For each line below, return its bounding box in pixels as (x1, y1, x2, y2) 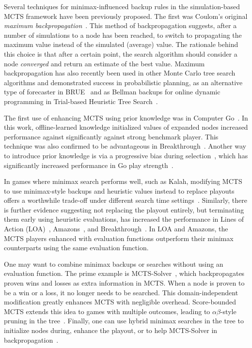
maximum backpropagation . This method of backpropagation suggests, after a (4, 20, 237, 30)
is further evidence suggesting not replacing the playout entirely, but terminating (4, 204, 244, 214)
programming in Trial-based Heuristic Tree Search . (4, 96, 158, 106)
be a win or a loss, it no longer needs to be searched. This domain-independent (4, 287, 238, 297)
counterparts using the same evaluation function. (4, 242, 149, 253)
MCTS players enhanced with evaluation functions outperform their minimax (4, 233, 234, 243)
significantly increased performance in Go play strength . (4, 160, 173, 170)
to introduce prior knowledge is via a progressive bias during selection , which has (4, 150, 248, 160)
